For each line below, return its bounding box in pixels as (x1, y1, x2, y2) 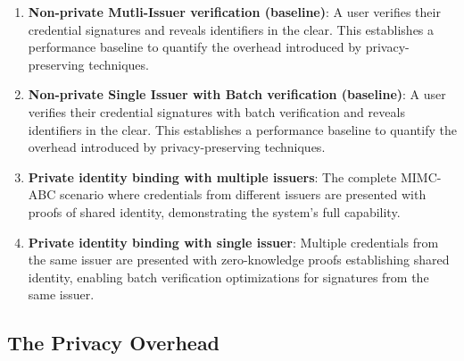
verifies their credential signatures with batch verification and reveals (28, 102, 405, 121)
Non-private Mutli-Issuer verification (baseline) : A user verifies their (28, 3, 441, 21)
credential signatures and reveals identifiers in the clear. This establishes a (28, 20, 435, 38)
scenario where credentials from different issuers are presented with (59, 185, 427, 204)
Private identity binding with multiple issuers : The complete (28, 167, 397, 186)
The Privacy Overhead (7, 329, 220, 357)
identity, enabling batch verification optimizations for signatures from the (28, 267, 429, 286)
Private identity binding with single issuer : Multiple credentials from (28, 232, 439, 251)
